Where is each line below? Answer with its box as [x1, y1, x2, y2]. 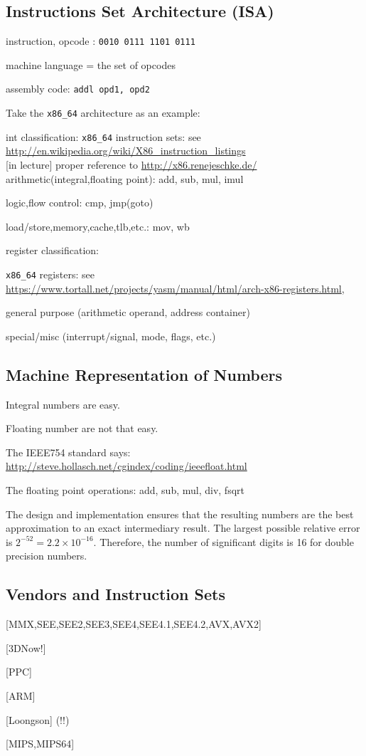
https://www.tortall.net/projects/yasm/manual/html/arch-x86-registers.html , [6, 280, 345, 295]
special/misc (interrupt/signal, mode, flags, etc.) [6, 328, 216, 343]
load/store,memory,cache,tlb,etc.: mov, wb [6, 219, 190, 233]
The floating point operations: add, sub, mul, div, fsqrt [6, 483, 244, 497]
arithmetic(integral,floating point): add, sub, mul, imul [6, 171, 244, 186]
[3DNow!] [6, 640, 46, 655]
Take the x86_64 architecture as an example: [6, 105, 200, 120]
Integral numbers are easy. [6, 397, 120, 411]
